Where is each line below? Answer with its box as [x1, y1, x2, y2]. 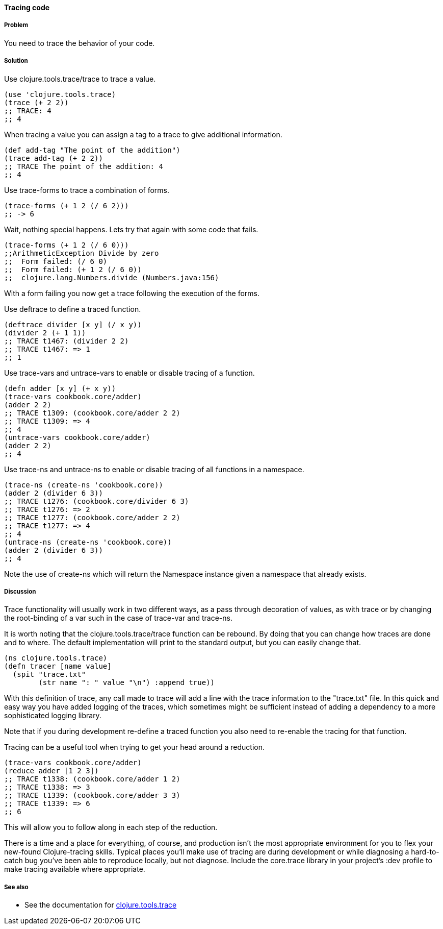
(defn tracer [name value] [4, 662, 112, 671]
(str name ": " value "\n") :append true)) [38, 678, 215, 687]
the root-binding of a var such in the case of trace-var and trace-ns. [4, 614, 232, 623]
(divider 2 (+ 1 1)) [4, 328, 86, 337]
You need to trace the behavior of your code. [4, 38, 155, 47]
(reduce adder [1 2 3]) [4, 767, 99, 775]
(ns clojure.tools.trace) [4, 654, 108, 663]
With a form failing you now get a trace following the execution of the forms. [4, 288, 260, 298]
